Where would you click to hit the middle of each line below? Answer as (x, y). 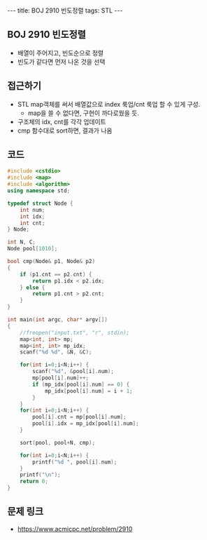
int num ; (33, 210)
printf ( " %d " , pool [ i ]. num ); (75, 462)
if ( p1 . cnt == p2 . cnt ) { (56, 274)
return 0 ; (34, 482)
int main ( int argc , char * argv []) (58, 320)
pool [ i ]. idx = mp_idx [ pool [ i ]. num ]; (86, 424)
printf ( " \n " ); (40, 475)
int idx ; (33, 216)
